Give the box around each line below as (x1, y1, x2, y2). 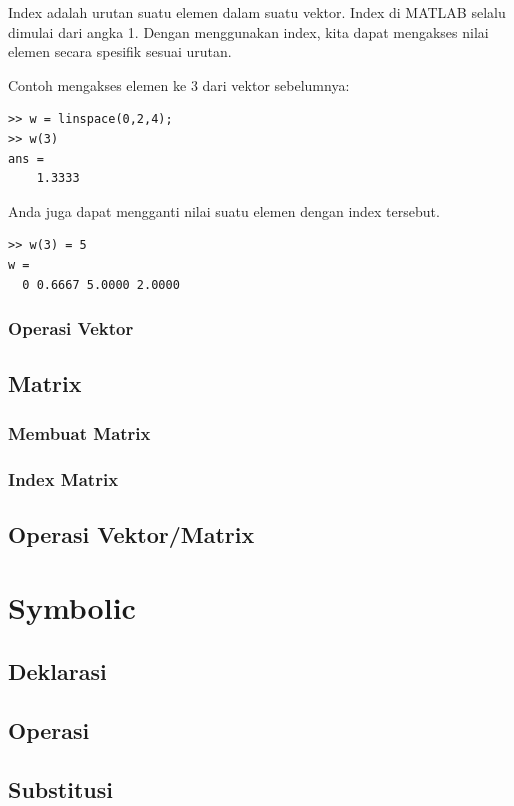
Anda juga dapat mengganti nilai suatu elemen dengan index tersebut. (8, 200, 440, 221)
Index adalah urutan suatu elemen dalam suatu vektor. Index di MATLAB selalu (8, 2, 506, 22)
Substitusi (8, 773, 113, 804)
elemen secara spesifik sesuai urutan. (8, 41, 232, 62)
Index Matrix (8, 466, 119, 491)
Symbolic (8, 587, 136, 628)
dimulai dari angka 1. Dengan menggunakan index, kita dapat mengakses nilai (8, 21, 489, 42)
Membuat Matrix (8, 420, 151, 445)
